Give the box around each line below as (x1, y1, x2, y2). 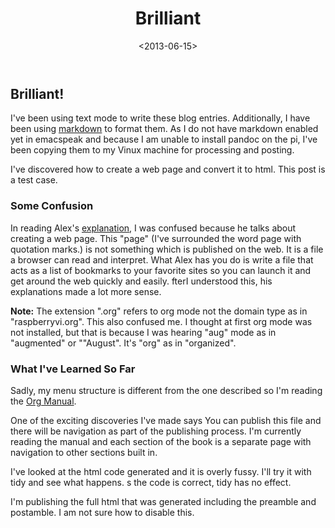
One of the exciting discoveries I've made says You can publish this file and (10, 414, 322, 426)
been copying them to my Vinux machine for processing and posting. (10, 144, 295, 156)
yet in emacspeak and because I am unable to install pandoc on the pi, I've (10, 133, 318, 146)
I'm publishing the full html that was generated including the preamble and (10, 495, 317, 507)
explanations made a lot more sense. (10, 285, 162, 297)
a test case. (10, 174, 58, 186)
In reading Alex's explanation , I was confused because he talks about (10, 222, 297, 234)
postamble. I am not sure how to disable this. (10, 506, 195, 518)
